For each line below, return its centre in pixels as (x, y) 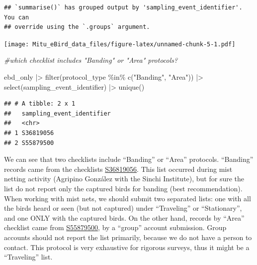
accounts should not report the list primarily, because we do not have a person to (128, 237)
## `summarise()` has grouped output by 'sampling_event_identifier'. (123, 7)
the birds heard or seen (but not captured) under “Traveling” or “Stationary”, (123, 208)
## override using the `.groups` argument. (77, 27)
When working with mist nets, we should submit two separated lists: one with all (128, 198)
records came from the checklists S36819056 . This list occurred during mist (118, 169)
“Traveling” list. (28, 257)
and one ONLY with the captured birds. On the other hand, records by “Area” (124, 217)
